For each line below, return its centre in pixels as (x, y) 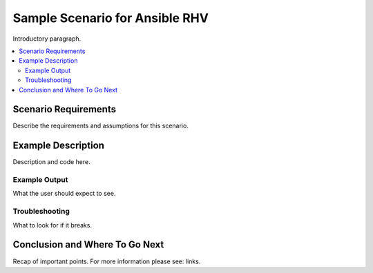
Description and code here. (51, 162)
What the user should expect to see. (64, 194)
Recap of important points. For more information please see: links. (107, 261)
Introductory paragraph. (47, 39)
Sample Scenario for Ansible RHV (111, 18)
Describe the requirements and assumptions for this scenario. (101, 126)
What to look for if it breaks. (52, 225)
